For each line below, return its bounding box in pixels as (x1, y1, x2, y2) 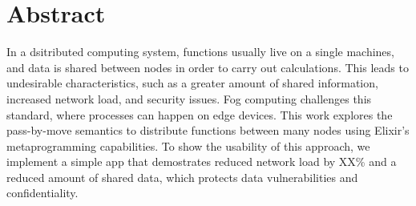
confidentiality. (6, 184, 79, 201)
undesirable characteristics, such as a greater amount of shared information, (6, 75, 378, 91)
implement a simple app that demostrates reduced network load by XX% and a (6, 153, 397, 170)
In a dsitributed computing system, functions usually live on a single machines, (6, 43, 394, 60)
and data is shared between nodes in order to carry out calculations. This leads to (6, 59, 409, 75)
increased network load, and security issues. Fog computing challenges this (6, 90, 372, 107)
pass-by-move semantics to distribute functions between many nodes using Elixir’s (6, 122, 410, 139)
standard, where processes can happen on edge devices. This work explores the (6, 106, 393, 123)
